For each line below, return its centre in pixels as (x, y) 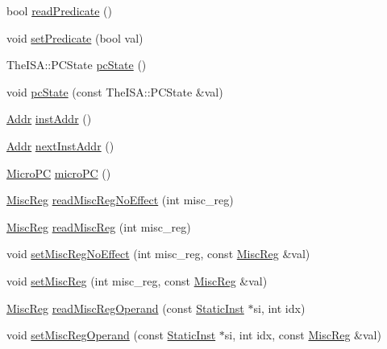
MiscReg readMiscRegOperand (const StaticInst (125, 308)
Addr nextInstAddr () (60, 145)
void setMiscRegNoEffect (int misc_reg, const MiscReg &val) (158, 254)
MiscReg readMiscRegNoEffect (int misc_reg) (120, 200)
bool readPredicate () (59, 10)
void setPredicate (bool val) (75, 37)
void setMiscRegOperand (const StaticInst (111, 335)
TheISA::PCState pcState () (77, 65)
